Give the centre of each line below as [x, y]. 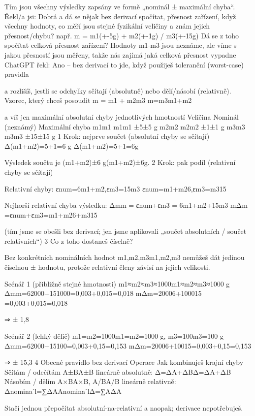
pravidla [17, 74]
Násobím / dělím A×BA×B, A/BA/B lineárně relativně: [90, 381]
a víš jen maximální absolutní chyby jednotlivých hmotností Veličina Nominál [122, 116]
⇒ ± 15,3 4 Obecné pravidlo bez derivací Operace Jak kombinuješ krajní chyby [124, 362]
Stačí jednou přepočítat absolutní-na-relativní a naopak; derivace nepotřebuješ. [124, 407]
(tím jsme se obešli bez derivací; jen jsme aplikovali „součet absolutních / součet [126, 231]
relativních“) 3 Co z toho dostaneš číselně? [69, 240]
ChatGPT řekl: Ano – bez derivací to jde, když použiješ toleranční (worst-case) [124, 64]
